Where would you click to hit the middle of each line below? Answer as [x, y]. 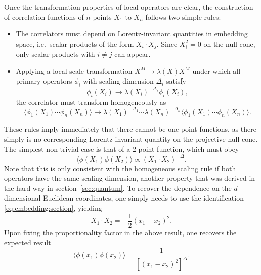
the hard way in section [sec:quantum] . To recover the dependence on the [118, 188]
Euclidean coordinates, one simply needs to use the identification [143, 198]
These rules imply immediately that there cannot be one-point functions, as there [130, 129]
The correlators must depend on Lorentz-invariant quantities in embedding [132, 34]
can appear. [133, 54]
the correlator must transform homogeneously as [91, 102]
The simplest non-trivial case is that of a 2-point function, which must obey [122, 149]
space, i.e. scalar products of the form [75, 43]
